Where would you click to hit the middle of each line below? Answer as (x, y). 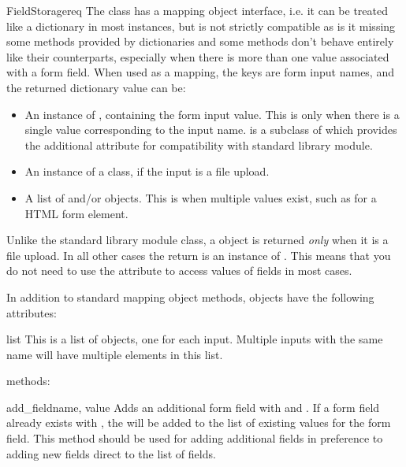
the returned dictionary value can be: (96, 87)
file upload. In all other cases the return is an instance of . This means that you (199, 255)
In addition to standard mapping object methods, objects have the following (190, 297)
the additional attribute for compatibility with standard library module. (199, 145)
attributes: (32, 312)
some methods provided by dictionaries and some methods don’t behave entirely (200, 41)
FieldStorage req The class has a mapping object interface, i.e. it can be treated (197, 10)
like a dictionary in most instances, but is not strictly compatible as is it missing (201, 26)
